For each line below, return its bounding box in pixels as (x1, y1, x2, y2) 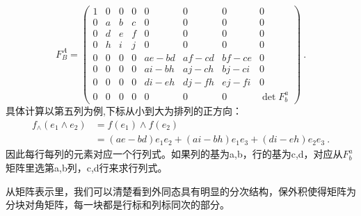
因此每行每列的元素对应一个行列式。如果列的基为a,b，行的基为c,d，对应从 (6, 147, 343, 161)
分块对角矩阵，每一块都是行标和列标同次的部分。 (6, 197, 230, 212)
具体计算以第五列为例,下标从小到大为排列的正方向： (6, 103, 242, 118)
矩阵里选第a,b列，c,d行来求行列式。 (6, 160, 168, 174)
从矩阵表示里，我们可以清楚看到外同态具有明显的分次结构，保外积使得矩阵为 (6, 183, 356, 198)
